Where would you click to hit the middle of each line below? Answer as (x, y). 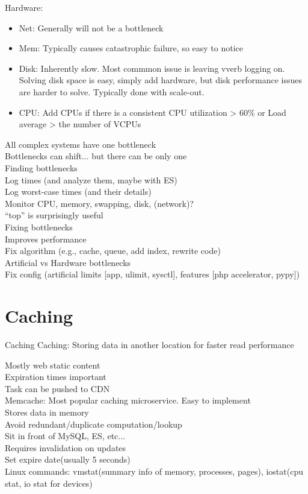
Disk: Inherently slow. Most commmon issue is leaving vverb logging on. (152, 68)
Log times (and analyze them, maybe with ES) (91, 179)
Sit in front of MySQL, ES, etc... (65, 436)
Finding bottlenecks (41, 167)
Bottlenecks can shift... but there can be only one (96, 156)
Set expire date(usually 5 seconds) (68, 459)
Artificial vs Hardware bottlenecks (68, 262)
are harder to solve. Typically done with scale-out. (112, 91)
